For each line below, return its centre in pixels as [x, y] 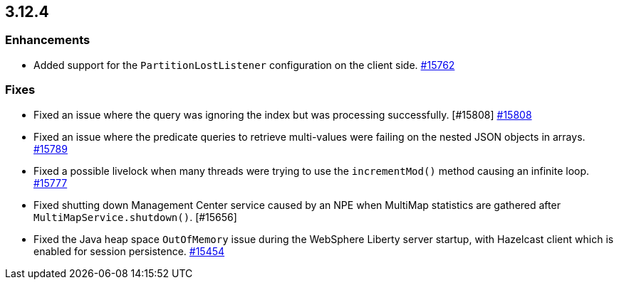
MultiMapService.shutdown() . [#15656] [135, 217]
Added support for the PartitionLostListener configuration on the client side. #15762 [244, 65]
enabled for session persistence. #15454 [129, 251]
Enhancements [48, 40]
